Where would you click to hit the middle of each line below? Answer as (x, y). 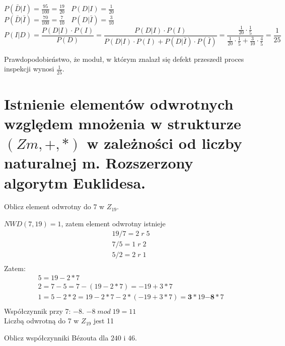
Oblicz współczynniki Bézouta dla (56, 337)
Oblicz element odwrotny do (48, 206)
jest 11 (103, 321)
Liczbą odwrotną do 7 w (42, 321)
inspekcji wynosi (29, 69)
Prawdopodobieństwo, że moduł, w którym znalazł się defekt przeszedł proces (124, 59)
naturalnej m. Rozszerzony (99, 163)
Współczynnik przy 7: (38, 311)
